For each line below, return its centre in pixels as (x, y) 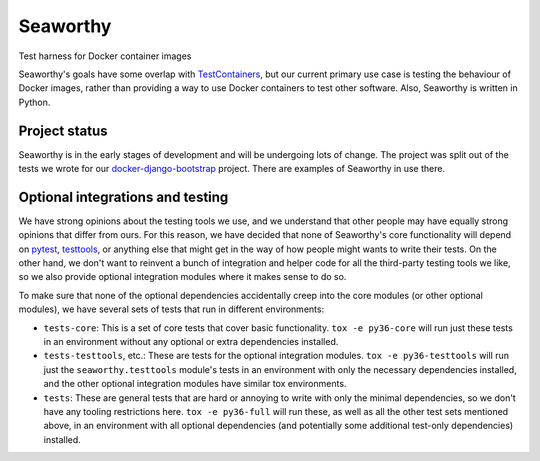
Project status (63, 130)
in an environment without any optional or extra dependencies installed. (191, 342)
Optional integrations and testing (123, 196)
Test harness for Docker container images (105, 56)
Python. (34, 102)
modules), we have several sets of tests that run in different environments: (171, 309)
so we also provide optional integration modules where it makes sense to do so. (182, 277)
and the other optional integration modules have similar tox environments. (195, 384)
